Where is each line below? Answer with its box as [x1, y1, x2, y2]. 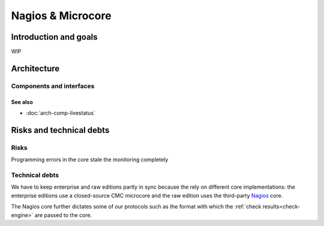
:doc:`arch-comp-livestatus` [26, 109, 96, 117]
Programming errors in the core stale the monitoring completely [11, 156, 169, 163]
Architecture [11, 63, 60, 73]
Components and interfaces [11, 82, 95, 90]
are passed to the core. [34, 211, 92, 219]
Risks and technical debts [11, 125, 110, 135]
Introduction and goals [11, 32, 98, 42]
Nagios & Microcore [11, 9, 112, 22]
